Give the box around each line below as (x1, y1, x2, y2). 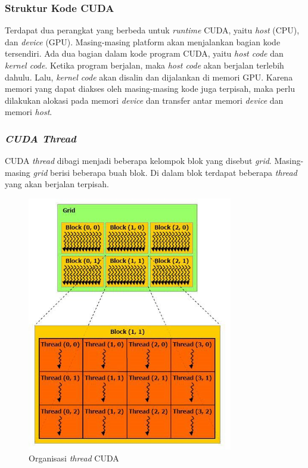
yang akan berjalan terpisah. (5, 178, 109, 190)
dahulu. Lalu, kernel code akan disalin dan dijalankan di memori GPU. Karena (5, 70, 293, 83)
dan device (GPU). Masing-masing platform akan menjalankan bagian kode (5, 35, 281, 48)
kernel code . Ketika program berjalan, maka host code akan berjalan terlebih (5, 59, 284, 71)
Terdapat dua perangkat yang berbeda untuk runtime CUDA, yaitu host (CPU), (5, 24, 300, 36)
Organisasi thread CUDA (29, 451, 119, 464)
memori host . (5, 106, 52, 118)
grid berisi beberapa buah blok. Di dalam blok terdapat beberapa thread (33, 166, 297, 178)
